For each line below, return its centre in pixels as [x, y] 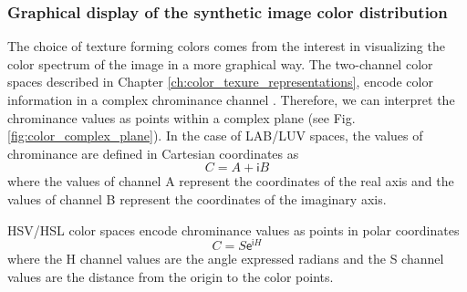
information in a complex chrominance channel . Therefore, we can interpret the [231, 99]
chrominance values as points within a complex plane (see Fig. [182, 117]
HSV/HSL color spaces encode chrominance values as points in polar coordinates [233, 229]
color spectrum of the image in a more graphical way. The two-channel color [220, 63]
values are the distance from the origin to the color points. [171, 276]
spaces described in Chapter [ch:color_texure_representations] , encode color [220, 82]
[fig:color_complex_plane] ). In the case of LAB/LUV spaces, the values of [215, 136]
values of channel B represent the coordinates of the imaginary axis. [197, 198]
